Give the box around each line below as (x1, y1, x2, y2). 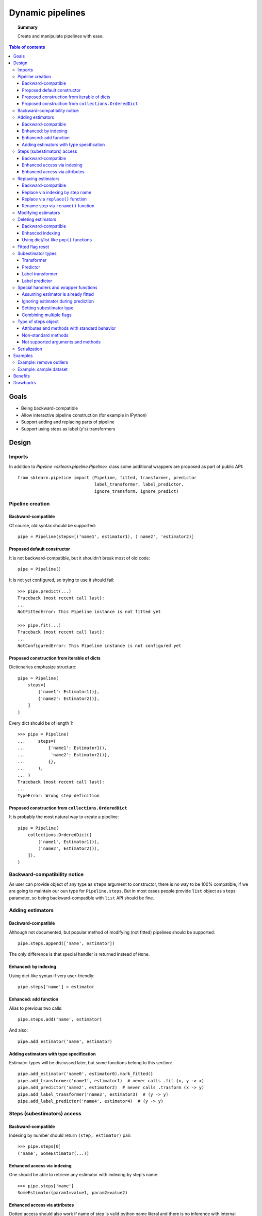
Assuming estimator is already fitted (22, 291, 94, 297)
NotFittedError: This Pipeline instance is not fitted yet (17, 608, 161, 614)
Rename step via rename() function (22, 203, 95, 209)
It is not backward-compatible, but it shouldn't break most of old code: (9, 555, 150, 561)
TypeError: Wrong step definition (17, 793, 99, 798)
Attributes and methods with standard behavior (22, 325, 116, 331)
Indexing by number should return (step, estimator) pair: (9, 1132, 132, 1138)
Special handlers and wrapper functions (17, 285, 98, 290)
